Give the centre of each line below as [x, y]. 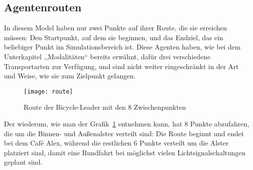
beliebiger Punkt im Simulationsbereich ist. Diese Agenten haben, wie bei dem [122, 47]
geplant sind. [23, 162]
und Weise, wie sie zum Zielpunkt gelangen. [70, 76]
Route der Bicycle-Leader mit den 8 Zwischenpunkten [105, 107]
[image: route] [48, 91]
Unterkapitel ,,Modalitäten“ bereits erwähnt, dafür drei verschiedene [107, 56]
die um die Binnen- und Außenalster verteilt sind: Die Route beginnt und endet [124, 133]
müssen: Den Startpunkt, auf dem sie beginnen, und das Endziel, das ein [114, 37]
